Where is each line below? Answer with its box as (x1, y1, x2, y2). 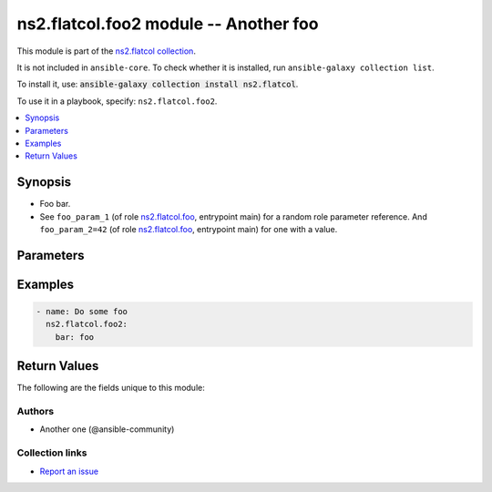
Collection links (16, 446, 87, 459)
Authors (16, 405, 55, 418)
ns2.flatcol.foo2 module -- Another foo (16, 14, 319, 34)
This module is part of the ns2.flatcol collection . (16, 46, 196, 56)
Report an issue (39, 466, 99, 477)
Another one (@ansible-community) (39, 424, 175, 435)
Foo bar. (39, 199, 71, 210)
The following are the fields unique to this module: (16, 383, 205, 394)
